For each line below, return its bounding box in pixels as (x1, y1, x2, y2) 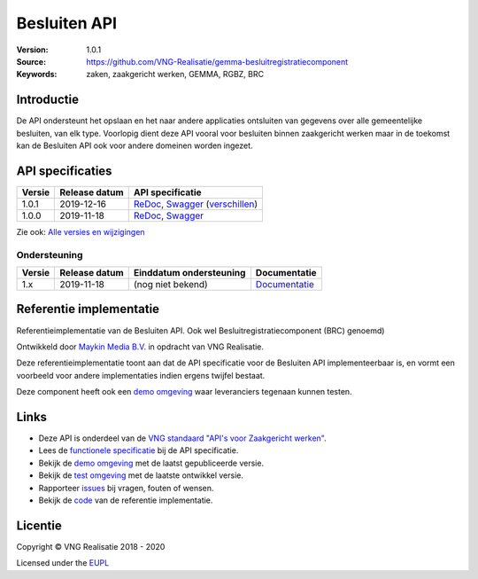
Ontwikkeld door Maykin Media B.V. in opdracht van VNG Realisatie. (16, 341, 265, 352)
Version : (16, 44, 49, 55)
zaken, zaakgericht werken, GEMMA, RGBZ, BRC (86, 69, 265, 80)
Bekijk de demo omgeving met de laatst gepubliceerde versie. (38, 458, 265, 468)
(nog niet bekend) (133, 278, 208, 291)
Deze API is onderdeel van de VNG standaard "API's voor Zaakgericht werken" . (38, 433, 327, 443)
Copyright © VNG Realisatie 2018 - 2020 (16, 541, 166, 552)
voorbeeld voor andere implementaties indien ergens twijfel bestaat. (16, 370, 266, 380)
